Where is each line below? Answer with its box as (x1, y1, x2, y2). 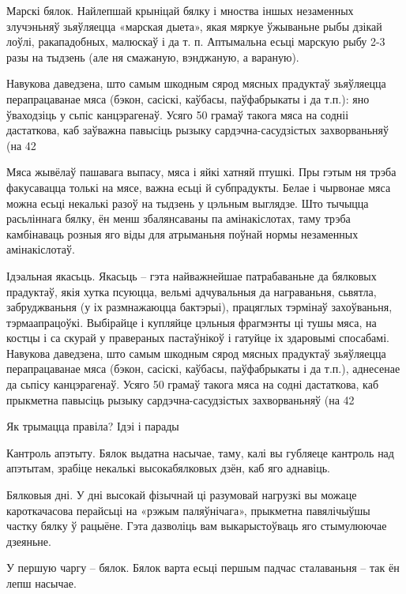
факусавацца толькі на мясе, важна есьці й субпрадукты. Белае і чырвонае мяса (6, 179, 391, 195)
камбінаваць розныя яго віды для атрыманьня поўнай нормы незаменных (6, 225, 359, 242)
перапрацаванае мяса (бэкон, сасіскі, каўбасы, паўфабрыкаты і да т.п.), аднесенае (6, 360, 400, 377)
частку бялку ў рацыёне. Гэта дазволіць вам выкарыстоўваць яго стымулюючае (6, 517, 387, 534)
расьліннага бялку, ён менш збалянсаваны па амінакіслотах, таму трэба (6, 210, 351, 227)
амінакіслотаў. (6, 241, 75, 258)
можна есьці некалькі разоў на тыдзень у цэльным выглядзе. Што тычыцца (6, 194, 369, 211)
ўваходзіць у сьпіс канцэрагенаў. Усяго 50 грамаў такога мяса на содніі (6, 106, 349, 122)
